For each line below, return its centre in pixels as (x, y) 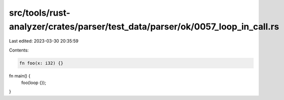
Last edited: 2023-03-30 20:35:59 (44, 41)
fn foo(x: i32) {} (41, 63)
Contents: (19, 50)
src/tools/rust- (40, 13)
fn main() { (20, 75)
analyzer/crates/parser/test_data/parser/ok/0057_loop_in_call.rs (144, 26)
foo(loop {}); (34, 83)
